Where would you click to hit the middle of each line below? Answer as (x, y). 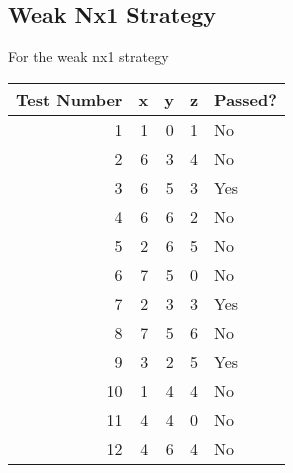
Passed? (245, 99)
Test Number (69, 99)
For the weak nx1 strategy (88, 56)
